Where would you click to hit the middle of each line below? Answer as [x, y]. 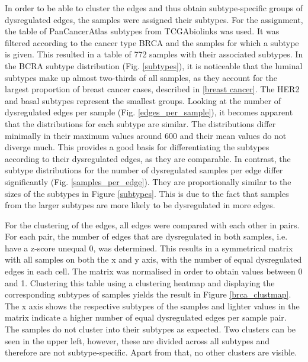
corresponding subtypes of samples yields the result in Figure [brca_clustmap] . [148, 294]
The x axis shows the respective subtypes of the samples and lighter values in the [152, 306]
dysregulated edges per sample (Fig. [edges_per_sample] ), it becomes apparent [149, 112]
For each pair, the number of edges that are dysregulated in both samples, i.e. [146, 236]
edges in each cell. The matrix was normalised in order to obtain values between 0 [154, 271]
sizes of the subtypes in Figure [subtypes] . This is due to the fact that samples [147, 193]
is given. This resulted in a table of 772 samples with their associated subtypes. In [154, 54]
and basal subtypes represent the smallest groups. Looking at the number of [143, 100]
